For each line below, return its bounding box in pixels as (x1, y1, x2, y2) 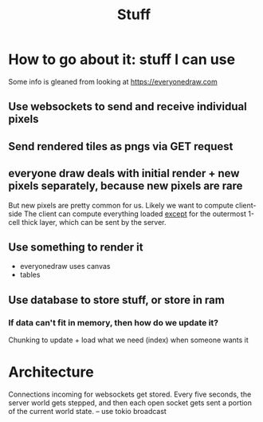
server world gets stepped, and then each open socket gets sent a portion (8, 397, 253, 408)
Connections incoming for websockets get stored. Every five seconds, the (8, 389, 252, 399)
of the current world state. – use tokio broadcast (8, 406, 167, 416)
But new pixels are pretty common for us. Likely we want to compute (8, 200, 234, 210)
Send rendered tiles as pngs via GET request (8, 140, 234, 153)
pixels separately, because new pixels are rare (8, 179, 243, 193)
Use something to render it (8, 240, 143, 254)
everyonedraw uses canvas (19, 262, 111, 271)
